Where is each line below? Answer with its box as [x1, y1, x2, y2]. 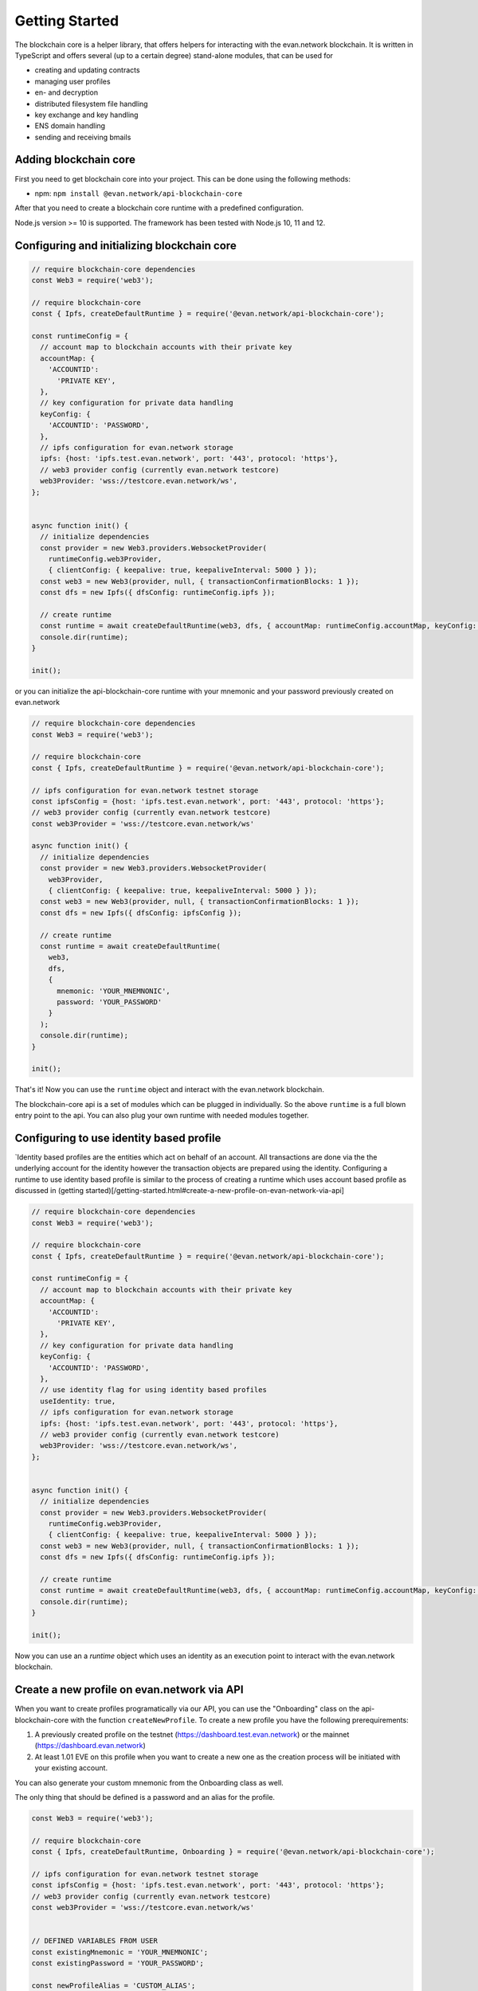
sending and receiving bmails [34, 132, 131, 142]
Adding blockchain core [14, 153, 135, 166]
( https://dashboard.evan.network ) [34, 1741, 147, 1750]
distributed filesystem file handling [34, 99, 148, 108]
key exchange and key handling [34, 110, 139, 119]
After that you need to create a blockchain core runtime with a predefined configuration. [14, 203, 304, 213]
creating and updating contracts [34, 65, 140, 75]
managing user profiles [34, 76, 111, 86]
